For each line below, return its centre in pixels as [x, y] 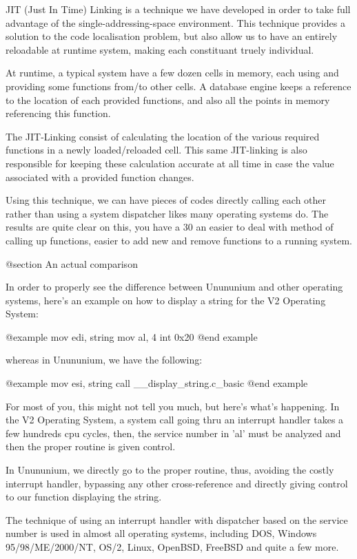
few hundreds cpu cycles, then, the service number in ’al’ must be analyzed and [173, 433]
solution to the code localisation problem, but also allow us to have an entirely [172, 36]
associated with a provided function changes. [100, 177]
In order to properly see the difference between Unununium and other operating [174, 287]
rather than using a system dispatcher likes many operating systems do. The [167, 213]
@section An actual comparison [72, 263]
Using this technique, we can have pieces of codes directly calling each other [166, 200]
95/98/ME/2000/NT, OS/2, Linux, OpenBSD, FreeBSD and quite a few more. [172, 547]
